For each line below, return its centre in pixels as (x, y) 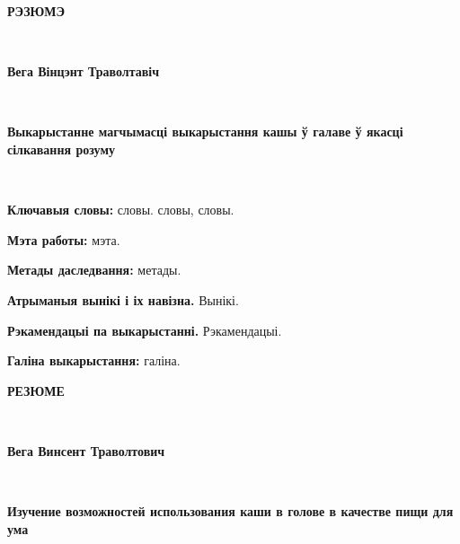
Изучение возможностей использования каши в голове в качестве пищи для (230, 511)
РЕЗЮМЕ (36, 390)
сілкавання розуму (61, 149)
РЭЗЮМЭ (36, 11)
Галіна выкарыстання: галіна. (94, 360)
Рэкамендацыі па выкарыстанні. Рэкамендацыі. (145, 330)
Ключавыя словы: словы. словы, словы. (121, 210)
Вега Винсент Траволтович (86, 450)
